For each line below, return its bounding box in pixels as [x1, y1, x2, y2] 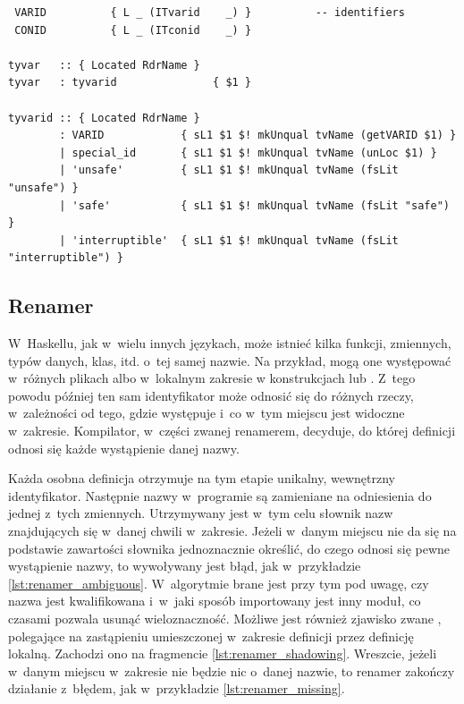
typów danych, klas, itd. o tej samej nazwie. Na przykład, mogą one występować [8, 351, 451, 369]
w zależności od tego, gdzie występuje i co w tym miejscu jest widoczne [8, 403, 405, 422]
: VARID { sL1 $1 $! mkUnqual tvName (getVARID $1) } [59, 129, 457, 142]
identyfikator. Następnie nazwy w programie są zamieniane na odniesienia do [8, 486, 432, 505]
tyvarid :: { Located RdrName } [8, 111, 200, 124]
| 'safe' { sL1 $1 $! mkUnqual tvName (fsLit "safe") [59, 199, 450, 212]
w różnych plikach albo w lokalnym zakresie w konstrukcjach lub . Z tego [8, 369, 416, 387]
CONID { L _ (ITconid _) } [14, 23, 252, 37]
